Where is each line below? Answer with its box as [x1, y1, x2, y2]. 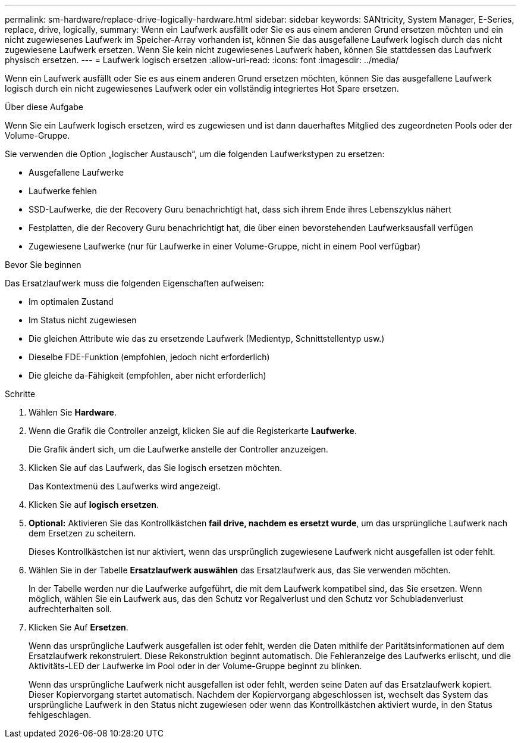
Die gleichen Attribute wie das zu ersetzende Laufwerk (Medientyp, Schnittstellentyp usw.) [29, 333, 385, 344]
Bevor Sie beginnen [5, 260, 81, 270]
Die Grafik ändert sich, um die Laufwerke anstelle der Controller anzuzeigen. [29, 444, 328, 454]
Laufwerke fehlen [29, 186, 97, 196]
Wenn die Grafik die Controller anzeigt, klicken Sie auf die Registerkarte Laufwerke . [29, 426, 357, 436]
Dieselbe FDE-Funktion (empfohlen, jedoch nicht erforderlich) [29, 352, 270, 362]
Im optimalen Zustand [29, 296, 114, 307]
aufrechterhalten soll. [29, 604, 112, 614]
